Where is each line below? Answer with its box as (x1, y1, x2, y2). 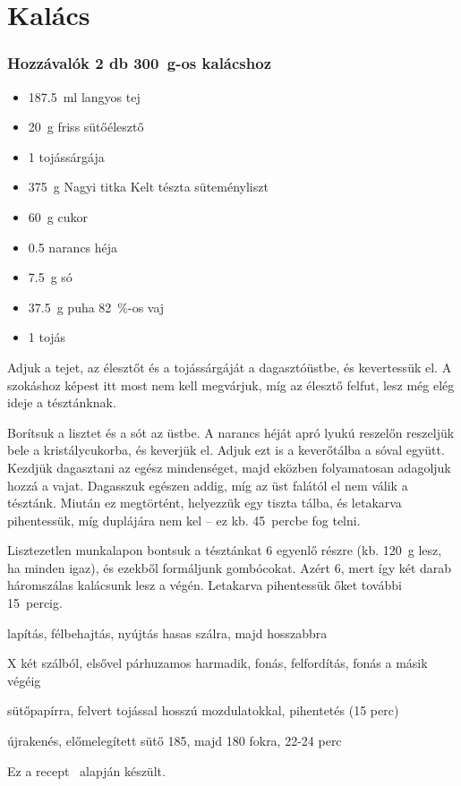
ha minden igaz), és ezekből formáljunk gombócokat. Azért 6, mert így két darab (7, 558, 452, 577)
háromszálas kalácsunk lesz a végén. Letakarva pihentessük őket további (7, 576, 402, 594)
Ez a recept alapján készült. (7, 761, 166, 780)
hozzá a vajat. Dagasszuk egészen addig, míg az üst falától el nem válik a (7, 475, 408, 494)
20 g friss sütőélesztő (28, 117, 144, 136)
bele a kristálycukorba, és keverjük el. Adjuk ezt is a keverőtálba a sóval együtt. (7, 440, 445, 459)
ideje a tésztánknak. (7, 393, 116, 412)
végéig (7, 671, 41, 689)
